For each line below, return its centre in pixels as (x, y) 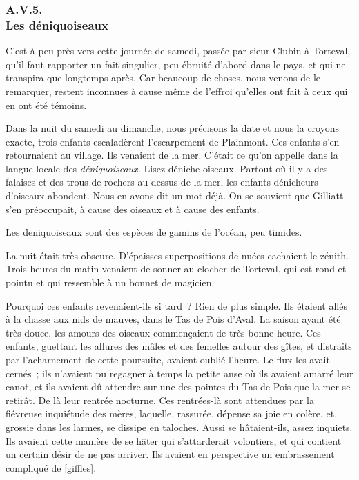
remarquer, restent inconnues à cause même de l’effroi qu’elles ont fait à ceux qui (177, 91)
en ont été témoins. (46, 104)
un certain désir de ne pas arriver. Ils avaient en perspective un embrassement (170, 454)
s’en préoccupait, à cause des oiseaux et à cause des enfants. (133, 209)
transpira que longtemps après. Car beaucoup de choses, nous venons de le (163, 78)
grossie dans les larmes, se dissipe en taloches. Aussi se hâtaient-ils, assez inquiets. (179, 427)
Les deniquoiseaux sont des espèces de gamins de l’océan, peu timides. (154, 232)
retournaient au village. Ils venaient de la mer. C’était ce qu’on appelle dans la (172, 155)
